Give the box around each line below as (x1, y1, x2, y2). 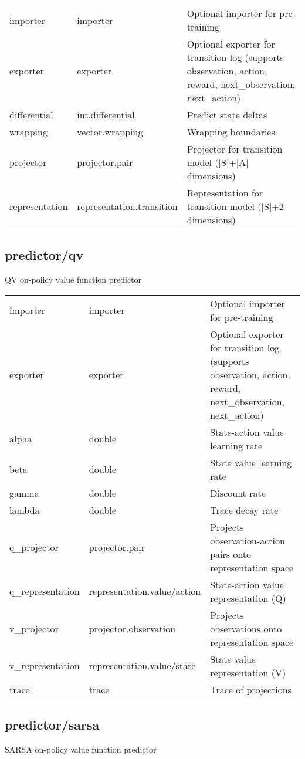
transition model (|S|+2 (187, 199, 284, 213)
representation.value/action (89, 584, 201, 598)
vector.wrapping (77, 125, 143, 138)
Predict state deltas (187, 108, 267, 121)
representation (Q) (210, 591, 286, 605)
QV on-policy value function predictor (5, 273, 142, 286)
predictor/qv (5, 246, 84, 264)
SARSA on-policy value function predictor (5, 743, 157, 755)
